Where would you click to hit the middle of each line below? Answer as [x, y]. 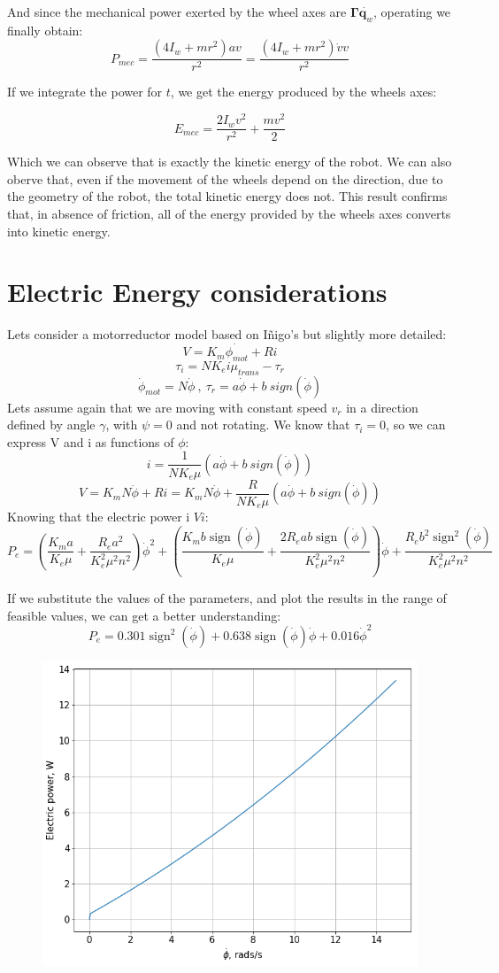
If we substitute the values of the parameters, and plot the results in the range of [227, 598]
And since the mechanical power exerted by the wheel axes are [177, 12]
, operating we [412, 12]
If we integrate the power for [85, 92]
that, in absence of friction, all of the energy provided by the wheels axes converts [229, 213]
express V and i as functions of [91, 441]
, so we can [416, 425]
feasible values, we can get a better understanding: [144, 615]
